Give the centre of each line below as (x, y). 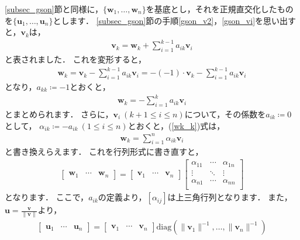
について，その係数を (225, 114)
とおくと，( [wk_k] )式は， (176, 125)
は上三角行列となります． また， (230, 197)
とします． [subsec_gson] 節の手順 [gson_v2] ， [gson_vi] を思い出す (175, 20)
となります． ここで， (47, 197)
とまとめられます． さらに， (59, 114)
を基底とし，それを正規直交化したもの (220, 9)
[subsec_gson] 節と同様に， (54, 9)
